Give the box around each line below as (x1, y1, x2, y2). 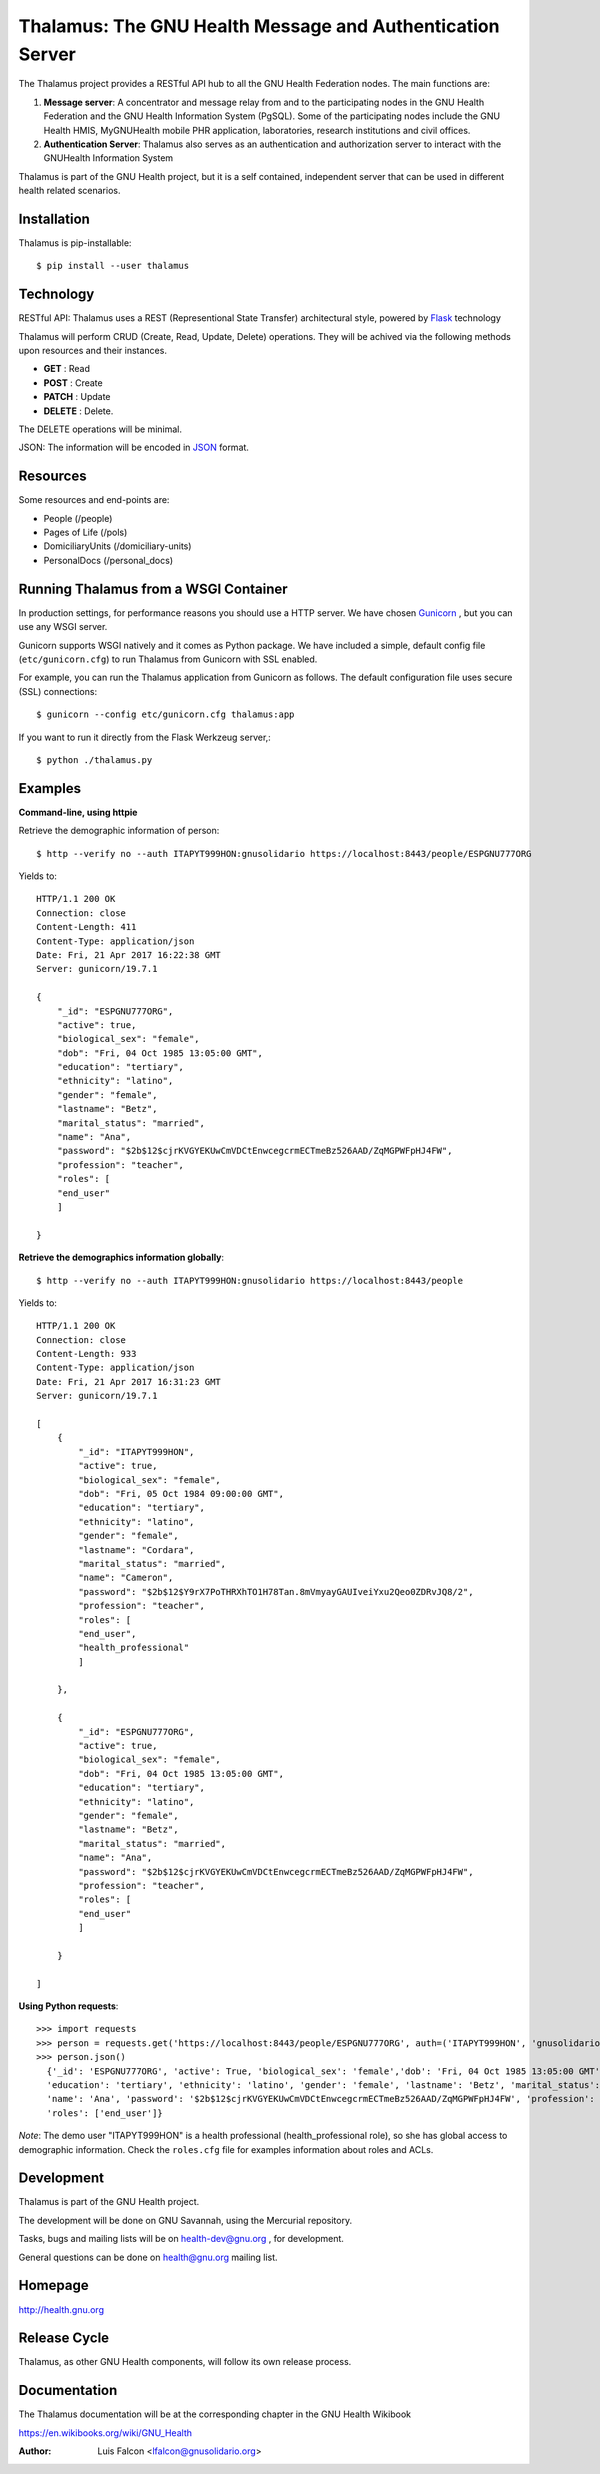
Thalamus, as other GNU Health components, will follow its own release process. (18, 2356, 352, 2368)
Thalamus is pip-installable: (18, 236, 132, 249)
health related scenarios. (18, 185, 121, 197)
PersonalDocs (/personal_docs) (43, 554, 174, 566)
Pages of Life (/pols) (43, 526, 128, 539)
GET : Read (43, 363, 90, 375)
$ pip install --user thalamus (36, 260, 190, 272)
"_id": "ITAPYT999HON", (78, 1446, 195, 1457)
